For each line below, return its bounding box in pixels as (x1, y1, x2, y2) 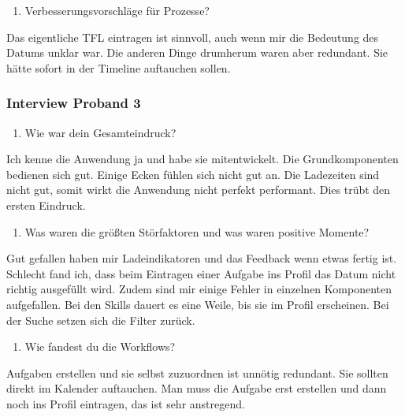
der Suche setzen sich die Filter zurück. (6, 311, 195, 328)
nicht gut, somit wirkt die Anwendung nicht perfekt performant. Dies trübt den (6, 181, 391, 198)
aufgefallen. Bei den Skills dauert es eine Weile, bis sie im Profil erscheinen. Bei (6, 296, 389, 312)
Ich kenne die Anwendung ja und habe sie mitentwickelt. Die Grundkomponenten (6, 151, 399, 167)
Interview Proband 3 (6, 93, 141, 113)
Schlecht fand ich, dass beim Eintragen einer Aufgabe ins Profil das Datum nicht (6, 265, 396, 281)
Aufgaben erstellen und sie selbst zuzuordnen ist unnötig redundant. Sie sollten (6, 364, 388, 381)
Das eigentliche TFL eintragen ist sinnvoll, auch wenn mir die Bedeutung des (6, 28, 379, 45)
